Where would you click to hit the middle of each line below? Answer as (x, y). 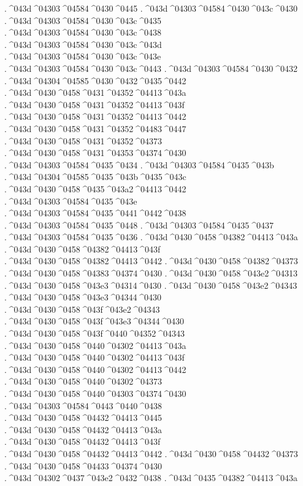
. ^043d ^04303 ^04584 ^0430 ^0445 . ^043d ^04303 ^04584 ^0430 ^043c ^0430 (151, 8)
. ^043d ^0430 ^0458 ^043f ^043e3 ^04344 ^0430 (94, 321)
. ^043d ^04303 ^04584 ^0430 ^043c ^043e (83, 56)
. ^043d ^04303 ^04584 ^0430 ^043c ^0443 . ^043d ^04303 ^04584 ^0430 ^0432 (151, 68)
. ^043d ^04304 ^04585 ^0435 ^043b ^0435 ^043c (95, 177)
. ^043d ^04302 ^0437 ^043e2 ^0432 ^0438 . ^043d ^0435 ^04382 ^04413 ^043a (151, 478)
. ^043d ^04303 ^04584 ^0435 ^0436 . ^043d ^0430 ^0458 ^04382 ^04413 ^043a (151, 237)
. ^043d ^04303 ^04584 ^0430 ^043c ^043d (83, 44)
